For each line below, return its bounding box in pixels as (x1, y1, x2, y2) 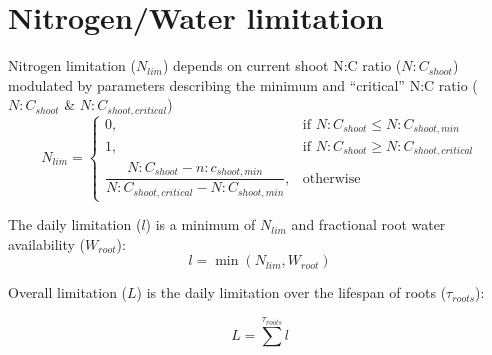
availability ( (8, 233, 86, 254)
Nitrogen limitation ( (8, 55, 137, 76)
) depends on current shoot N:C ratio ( (162, 55, 402, 76)
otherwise (302, 171, 361, 186)
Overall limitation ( (8, 282, 128, 303)
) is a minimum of (145, 214, 256, 235)
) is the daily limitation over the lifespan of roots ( (136, 282, 447, 303)
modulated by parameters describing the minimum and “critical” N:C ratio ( (8, 74, 478, 95)
